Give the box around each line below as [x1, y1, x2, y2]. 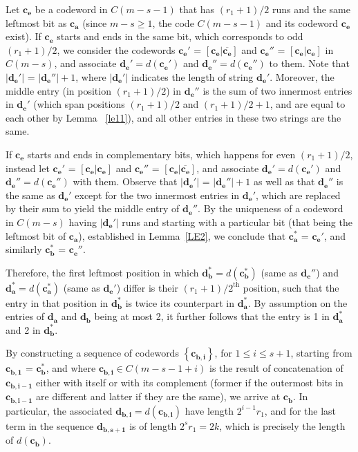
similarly [6, 242, 42, 256]
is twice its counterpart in [125, 295, 234, 310]
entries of [6, 309, 45, 323]
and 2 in [6, 322, 41, 337]
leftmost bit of [6, 228, 66, 243]
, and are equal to [270, 97, 346, 111]
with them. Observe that [73, 174, 178, 189]
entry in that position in [6, 295, 109, 310]
